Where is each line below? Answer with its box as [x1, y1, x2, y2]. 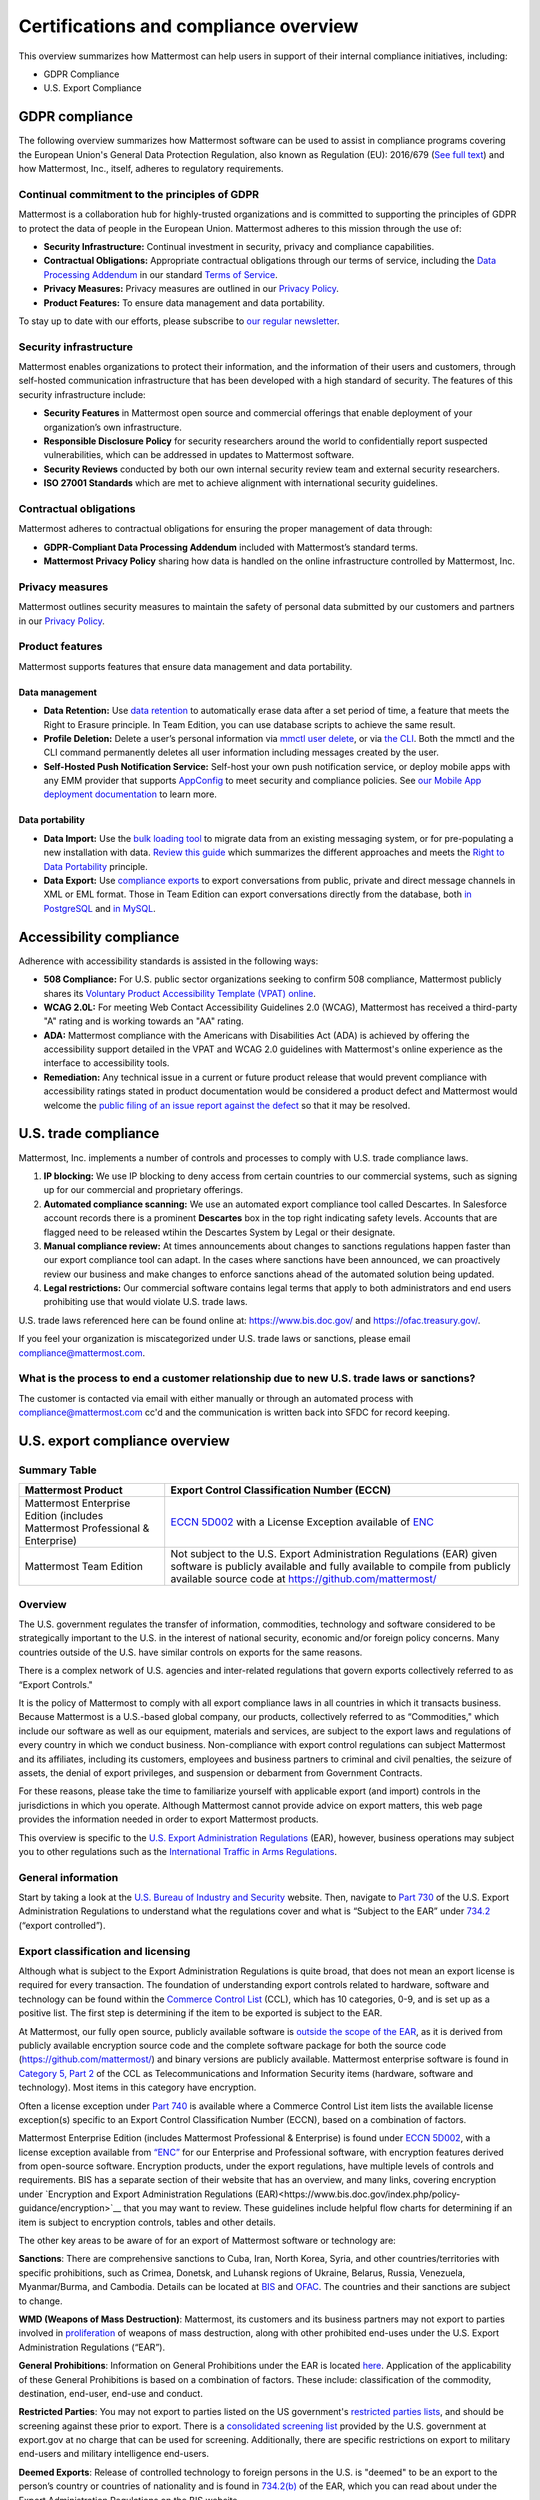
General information [18, 1870, 119, 1884]
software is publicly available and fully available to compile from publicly [170, 1560, 511, 1574]
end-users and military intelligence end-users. [18, 2448, 210, 2460]
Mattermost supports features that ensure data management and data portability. [18, 660, 353, 672]
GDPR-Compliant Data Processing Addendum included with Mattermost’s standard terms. [43, 541, 419, 553]
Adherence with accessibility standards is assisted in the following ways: [18, 955, 319, 967]
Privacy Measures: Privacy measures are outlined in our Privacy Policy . [43, 283, 340, 295]
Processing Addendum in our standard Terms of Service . [43, 268, 279, 280]
